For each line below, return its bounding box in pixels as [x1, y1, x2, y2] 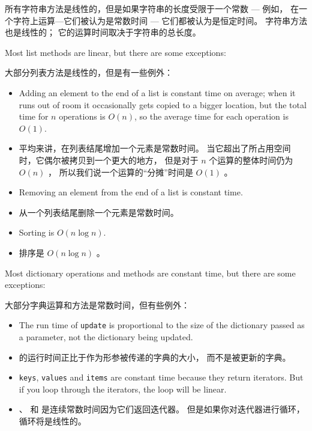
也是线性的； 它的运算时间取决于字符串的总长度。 [5, 26, 201, 38]
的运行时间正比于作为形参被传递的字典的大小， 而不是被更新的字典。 [19, 350, 291, 363]
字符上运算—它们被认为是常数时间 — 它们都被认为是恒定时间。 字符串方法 [13, 14, 307, 26]
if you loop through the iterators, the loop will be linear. [19, 382, 227, 395]
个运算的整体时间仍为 [209, 153, 293, 166]
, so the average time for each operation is [134, 110, 289, 123]
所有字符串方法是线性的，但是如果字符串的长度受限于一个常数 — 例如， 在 [5, 2, 299, 14]
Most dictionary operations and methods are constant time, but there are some [5, 266, 296, 279]
